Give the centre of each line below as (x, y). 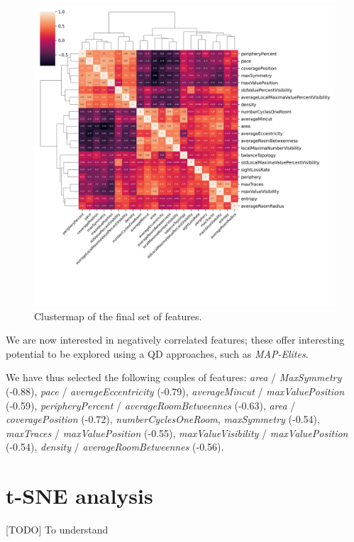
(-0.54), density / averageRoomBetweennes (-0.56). (115, 447)
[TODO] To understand (57, 530)
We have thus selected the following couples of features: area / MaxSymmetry (174, 377)
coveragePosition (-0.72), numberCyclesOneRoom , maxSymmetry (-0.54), (163, 419)
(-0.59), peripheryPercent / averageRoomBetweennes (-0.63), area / (151, 405)
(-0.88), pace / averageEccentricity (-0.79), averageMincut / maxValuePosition (175, 391)
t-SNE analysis (79, 496)
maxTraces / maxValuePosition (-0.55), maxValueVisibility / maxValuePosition (177, 433)
